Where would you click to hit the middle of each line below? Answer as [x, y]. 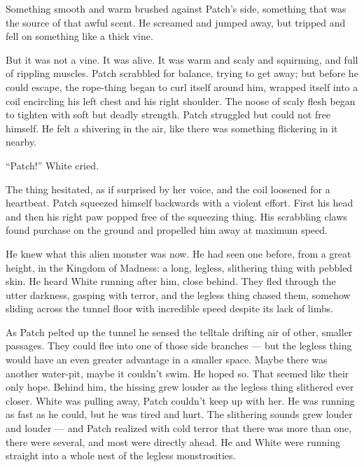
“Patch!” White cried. [52, 165]
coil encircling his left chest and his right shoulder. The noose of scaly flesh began [181, 100]
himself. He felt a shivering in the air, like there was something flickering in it [172, 128]
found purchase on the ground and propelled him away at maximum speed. [167, 230]
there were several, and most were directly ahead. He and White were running [173, 441]
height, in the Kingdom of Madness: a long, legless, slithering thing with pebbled [179, 267]
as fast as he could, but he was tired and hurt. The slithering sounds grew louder [179, 414]
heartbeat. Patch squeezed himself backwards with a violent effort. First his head [180, 203]
